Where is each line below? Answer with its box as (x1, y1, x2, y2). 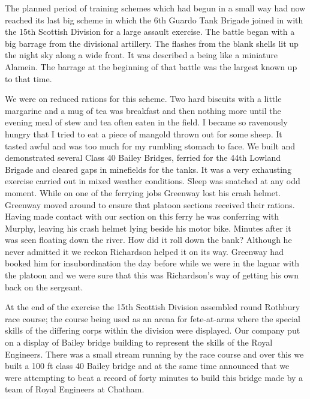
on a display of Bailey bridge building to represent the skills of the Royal (5, 336, 273, 349)
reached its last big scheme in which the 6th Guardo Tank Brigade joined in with (5, 13, 303, 26)
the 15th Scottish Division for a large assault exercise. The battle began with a (5, 25, 295, 38)
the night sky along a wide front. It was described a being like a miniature (5, 49, 278, 61)
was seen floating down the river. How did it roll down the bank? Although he (5, 233, 292, 246)
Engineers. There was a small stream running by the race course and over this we (5, 347, 304, 360)
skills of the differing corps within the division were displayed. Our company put (5, 324, 300, 337)
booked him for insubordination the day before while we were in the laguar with (5, 257, 300, 269)
